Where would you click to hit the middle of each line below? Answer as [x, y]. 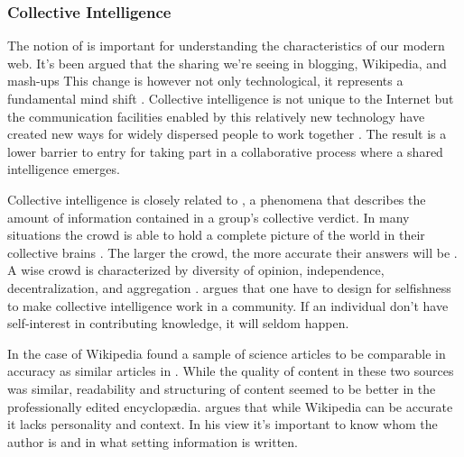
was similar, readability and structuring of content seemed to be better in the [222, 388]
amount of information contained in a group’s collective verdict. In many [209, 217]
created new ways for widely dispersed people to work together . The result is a [227, 134]
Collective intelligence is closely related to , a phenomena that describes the [217, 199]
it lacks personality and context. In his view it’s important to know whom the [223, 424]
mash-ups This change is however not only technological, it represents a [205, 81]
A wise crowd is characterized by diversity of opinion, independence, [196, 270]
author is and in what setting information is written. [153, 441]
